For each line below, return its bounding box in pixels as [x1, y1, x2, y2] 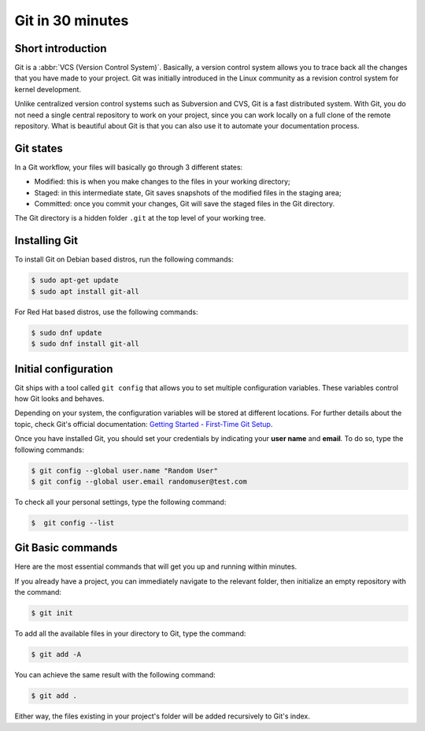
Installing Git [14, 234, 79, 247]
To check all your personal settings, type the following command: [14, 497, 227, 507]
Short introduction [14, 42, 107, 55]
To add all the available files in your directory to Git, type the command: [14, 629, 246, 638]
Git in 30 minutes [14, 12, 129, 29]
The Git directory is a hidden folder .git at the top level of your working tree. [14, 213, 266, 223]
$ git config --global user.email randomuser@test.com [31, 477, 247, 486]
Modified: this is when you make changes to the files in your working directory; [34, 177, 290, 187]
